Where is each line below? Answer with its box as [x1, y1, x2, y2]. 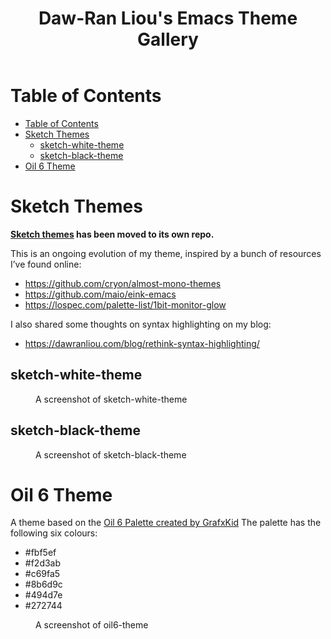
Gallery [137, 28, 199, 51]
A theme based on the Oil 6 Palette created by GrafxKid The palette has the [10, 517, 322, 529]
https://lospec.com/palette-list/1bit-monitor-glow [24, 298, 227, 311]
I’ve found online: [10, 258, 82, 270]
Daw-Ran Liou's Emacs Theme [38, 7, 298, 30]
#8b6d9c [24, 578, 63, 591]
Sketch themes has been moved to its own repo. [10, 228, 215, 240]
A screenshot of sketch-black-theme [35, 448, 187, 461]
